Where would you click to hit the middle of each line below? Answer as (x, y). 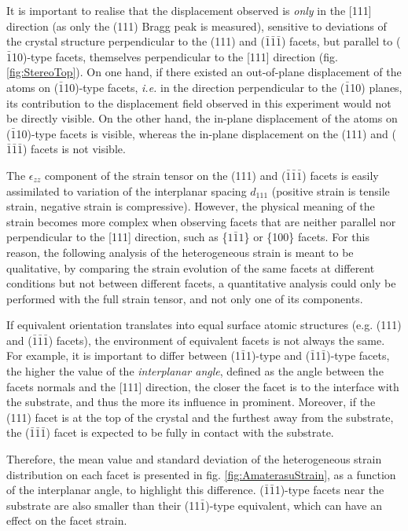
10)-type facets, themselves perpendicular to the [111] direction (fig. (175, 56)
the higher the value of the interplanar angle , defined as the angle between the (195, 371)
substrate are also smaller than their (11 (103, 505)
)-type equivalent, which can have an (294, 505)
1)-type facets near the (329, 490)
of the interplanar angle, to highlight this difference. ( (135, 490)
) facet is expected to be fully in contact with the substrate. (190, 432)
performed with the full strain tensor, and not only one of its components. (185, 298)
